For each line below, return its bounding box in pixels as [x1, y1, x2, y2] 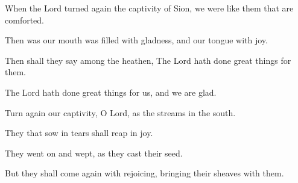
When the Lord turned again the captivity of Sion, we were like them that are [5, 2, 294, 14]
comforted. [5, 13, 44, 26]
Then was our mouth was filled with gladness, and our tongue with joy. [5, 34, 268, 46]
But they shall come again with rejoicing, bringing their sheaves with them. [5, 167, 284, 179]
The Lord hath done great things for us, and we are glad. [5, 85, 217, 98]
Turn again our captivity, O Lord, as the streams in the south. [5, 106, 236, 119]
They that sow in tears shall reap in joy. [5, 126, 153, 139]
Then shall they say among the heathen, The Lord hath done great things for [5, 54, 291, 66]
